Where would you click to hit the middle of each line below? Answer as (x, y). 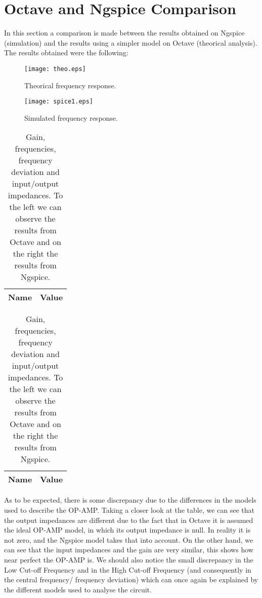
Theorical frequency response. (70, 85)
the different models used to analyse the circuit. (78, 589)
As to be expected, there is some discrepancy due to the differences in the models (130, 500)
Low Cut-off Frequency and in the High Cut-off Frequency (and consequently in (128, 569)
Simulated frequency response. (71, 117)
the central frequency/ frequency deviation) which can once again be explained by (131, 579)
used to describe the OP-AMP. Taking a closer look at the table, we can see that (129, 510)
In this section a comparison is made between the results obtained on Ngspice (124, 33)
